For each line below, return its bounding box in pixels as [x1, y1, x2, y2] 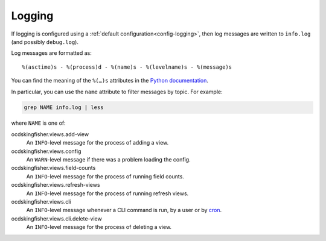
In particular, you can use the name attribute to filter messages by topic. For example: [11, 88, 223, 95]
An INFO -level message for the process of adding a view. [26, 139, 169, 146]
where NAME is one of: [11, 119, 66, 127]
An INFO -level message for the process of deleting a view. [26, 224, 172, 231]
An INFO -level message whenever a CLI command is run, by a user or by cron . [26, 207, 222, 214]
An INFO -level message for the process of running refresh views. [26, 190, 189, 197]
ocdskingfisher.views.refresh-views [11, 181, 100, 189]
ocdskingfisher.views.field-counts [11, 164, 96, 172]
